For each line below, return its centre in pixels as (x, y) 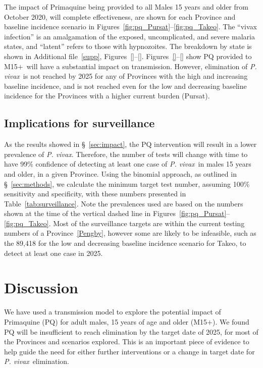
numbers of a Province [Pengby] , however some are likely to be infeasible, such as (130, 233)
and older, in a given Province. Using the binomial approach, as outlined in (120, 173)
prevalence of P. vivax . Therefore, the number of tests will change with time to (126, 154)
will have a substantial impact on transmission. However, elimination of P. (142, 66)
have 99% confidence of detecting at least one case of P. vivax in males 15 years (128, 164)
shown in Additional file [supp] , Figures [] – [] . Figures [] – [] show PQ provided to (128, 56)
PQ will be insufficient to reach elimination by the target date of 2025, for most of (131, 331)
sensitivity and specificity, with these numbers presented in (95, 194)
